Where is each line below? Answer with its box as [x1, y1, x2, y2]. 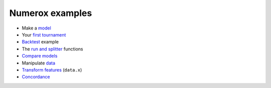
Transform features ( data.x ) [22, 66, 82, 72]
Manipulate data [22, 60, 55, 66]
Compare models [22, 53, 58, 59]
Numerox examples [9, 7, 92, 18]
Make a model [22, 25, 51, 31]
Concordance [22, 74, 50, 80]
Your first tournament [22, 31, 66, 37]
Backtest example [22, 39, 59, 45]
